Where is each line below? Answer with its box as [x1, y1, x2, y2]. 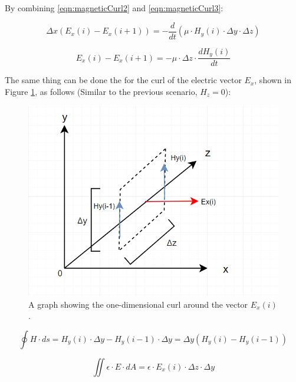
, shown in [254, 74, 292, 86]
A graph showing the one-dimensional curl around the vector [28, 298, 248, 310]
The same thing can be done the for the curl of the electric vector [5, 74, 242, 86]
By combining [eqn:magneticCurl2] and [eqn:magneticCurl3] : [5, 2, 223, 14]
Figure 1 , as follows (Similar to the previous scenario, [5, 85, 198, 97]
